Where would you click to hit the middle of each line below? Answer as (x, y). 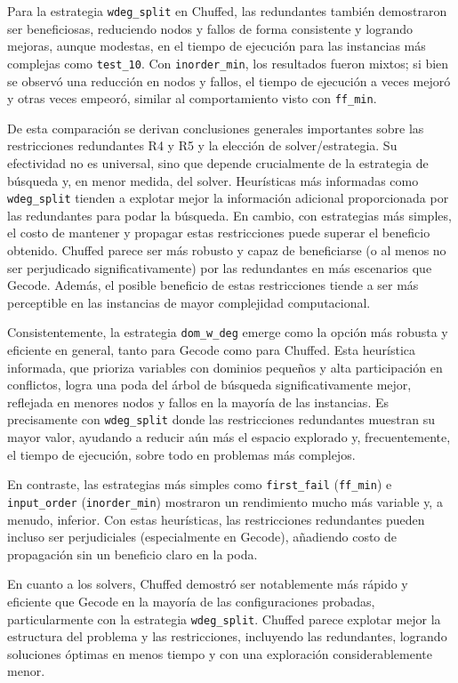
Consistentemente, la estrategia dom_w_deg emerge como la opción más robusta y (228, 332)
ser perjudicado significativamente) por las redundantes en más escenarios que (220, 267)
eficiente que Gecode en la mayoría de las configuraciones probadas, (191, 601)
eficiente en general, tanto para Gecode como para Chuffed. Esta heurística (212, 350)
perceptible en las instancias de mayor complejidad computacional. (189, 302)
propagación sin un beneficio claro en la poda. (133, 554)
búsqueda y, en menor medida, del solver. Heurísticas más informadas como (213, 180)
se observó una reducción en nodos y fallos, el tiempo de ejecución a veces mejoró (229, 80)
